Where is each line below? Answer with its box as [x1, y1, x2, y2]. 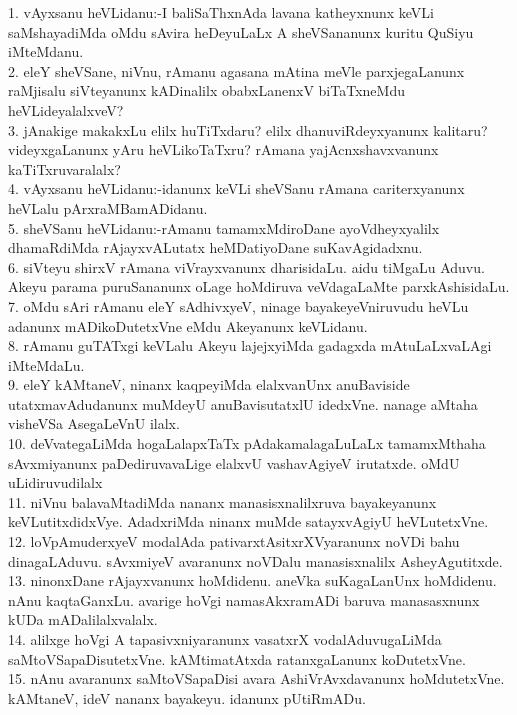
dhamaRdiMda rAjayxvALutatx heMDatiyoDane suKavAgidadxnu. [8, 237, 423, 258]
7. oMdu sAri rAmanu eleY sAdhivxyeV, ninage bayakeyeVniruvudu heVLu [8, 295, 469, 316]
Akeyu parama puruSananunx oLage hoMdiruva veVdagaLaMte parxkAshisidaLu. [8, 276, 510, 297]
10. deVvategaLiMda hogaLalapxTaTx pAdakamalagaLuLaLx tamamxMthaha [8, 433, 486, 454]
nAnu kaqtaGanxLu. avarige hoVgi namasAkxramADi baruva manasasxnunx [8, 589, 480, 610]
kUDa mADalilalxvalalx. [8, 609, 158, 630]
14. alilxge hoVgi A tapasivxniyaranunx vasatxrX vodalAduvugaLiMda [8, 629, 442, 649]
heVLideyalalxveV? [8, 99, 124, 120]
